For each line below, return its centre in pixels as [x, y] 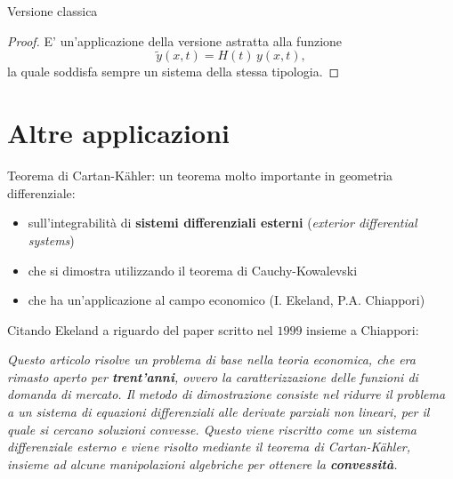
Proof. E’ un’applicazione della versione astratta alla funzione [175, 40]
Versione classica [53, 11]
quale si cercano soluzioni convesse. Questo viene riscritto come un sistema [212, 429]
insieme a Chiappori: [363, 329]
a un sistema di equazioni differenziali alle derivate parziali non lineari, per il [218, 412]
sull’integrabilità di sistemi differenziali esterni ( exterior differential [222, 223]
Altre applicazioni [118, 133]
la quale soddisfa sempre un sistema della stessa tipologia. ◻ [174, 72]
